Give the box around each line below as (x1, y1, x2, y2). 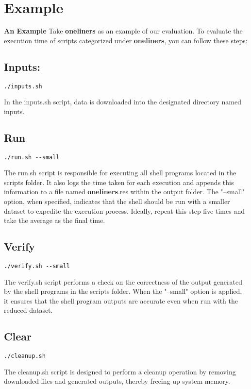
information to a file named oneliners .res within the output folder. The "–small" (4, 186, 245, 197)
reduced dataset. (4, 305, 53, 315)
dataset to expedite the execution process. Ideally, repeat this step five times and (4, 205, 245, 216)
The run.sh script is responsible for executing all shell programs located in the (4, 168, 236, 178)
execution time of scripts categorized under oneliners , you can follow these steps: (4, 35, 248, 45)
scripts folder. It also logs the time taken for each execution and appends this (4, 177, 234, 187)
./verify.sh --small (4, 262, 70, 270)
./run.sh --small (4, 153, 60, 161)
